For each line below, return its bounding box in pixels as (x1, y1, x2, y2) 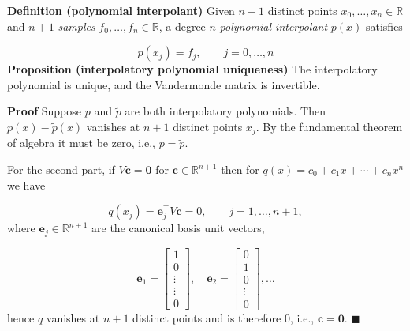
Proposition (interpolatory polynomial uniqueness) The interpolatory (7, 61, 378, 77)
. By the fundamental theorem (255, 118, 403, 134)
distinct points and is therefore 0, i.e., (132, 309, 315, 325)
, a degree (158, 17, 206, 34)
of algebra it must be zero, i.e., (7, 134, 155, 151)
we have (7, 176, 46, 193)
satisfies (365, 17, 403, 34)
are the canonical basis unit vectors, (91, 220, 265, 236)
